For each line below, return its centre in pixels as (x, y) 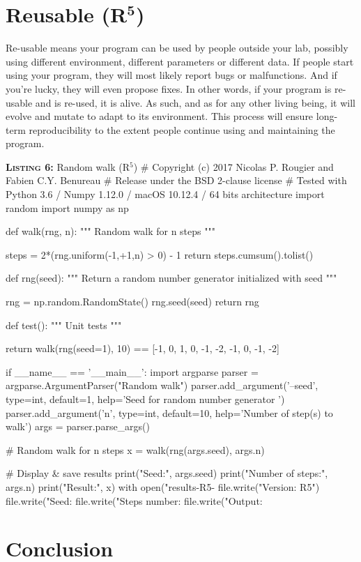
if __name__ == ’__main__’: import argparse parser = (132, 371)
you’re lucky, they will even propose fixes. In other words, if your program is (169, 88)
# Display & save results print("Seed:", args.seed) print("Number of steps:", (167, 473)
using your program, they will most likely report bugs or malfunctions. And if (171, 75)
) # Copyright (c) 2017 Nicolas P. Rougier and (233, 166)
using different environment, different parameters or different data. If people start (180, 61)
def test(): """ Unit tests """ (64, 325)
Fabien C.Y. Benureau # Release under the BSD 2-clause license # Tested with (176, 180)
